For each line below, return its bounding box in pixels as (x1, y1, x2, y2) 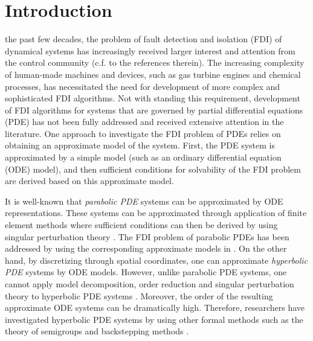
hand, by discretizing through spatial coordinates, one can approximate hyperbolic (5, 253, 308, 266)
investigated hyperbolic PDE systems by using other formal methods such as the (5, 313, 303, 325)
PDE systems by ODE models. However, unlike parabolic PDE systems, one (5, 266, 287, 278)
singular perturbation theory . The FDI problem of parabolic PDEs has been (5, 230, 289, 243)
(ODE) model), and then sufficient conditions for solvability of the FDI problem (5, 162, 301, 175)
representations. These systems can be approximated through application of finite (5, 206, 307, 219)
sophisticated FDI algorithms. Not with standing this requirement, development (5, 92, 300, 104)
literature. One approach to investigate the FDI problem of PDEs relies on (5, 127, 281, 139)
